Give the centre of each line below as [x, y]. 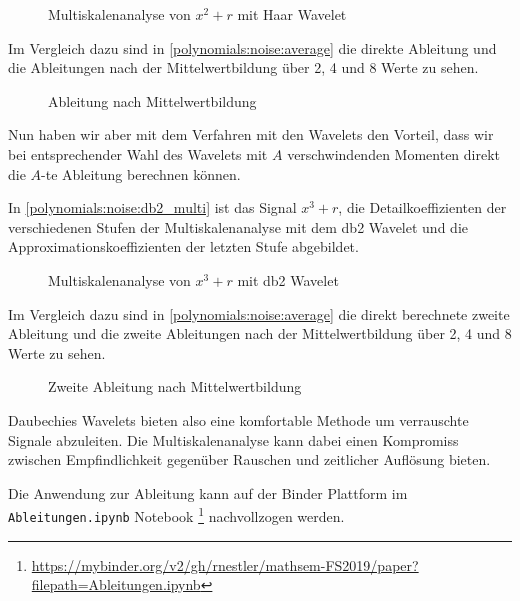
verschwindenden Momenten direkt [394, 153]
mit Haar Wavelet [292, 14]
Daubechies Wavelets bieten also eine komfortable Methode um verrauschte [238, 419]
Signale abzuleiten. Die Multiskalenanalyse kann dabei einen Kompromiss [233, 439]
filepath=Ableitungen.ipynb [116, 584]
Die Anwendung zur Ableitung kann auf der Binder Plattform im [208, 492]
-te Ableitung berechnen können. [141, 173]
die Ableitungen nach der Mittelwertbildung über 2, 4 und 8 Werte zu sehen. [243, 67]
